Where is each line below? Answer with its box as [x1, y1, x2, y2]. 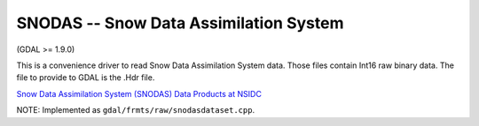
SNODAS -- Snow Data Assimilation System [16, 13, 344, 33]
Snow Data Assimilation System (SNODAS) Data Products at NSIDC [16, 88, 262, 99]
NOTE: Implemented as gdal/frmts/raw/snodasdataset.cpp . [16, 105, 255, 115]
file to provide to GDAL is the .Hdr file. [16, 72, 155, 83]
